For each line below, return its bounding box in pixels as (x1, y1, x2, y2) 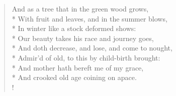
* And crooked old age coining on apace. (12, 72, 137, 82)
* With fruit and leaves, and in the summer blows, (12, 13, 167, 23)
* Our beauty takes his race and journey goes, (12, 32, 154, 43)
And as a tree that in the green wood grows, (12, 3, 149, 13)
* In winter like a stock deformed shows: (12, 23, 136, 33)
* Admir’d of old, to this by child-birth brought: (12, 52, 160, 62)
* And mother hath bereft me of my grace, (12, 62, 144, 72)
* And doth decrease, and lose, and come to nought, (12, 42, 172, 53)
